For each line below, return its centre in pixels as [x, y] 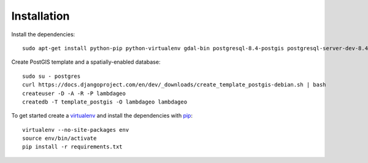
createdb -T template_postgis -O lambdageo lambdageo [105, 102]
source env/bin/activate [59, 138]
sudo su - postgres [52, 76]
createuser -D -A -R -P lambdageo [74, 93]
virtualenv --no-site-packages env [76, 130]
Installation [40, 16]
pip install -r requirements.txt [72, 147]
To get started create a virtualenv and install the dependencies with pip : [102, 116]
